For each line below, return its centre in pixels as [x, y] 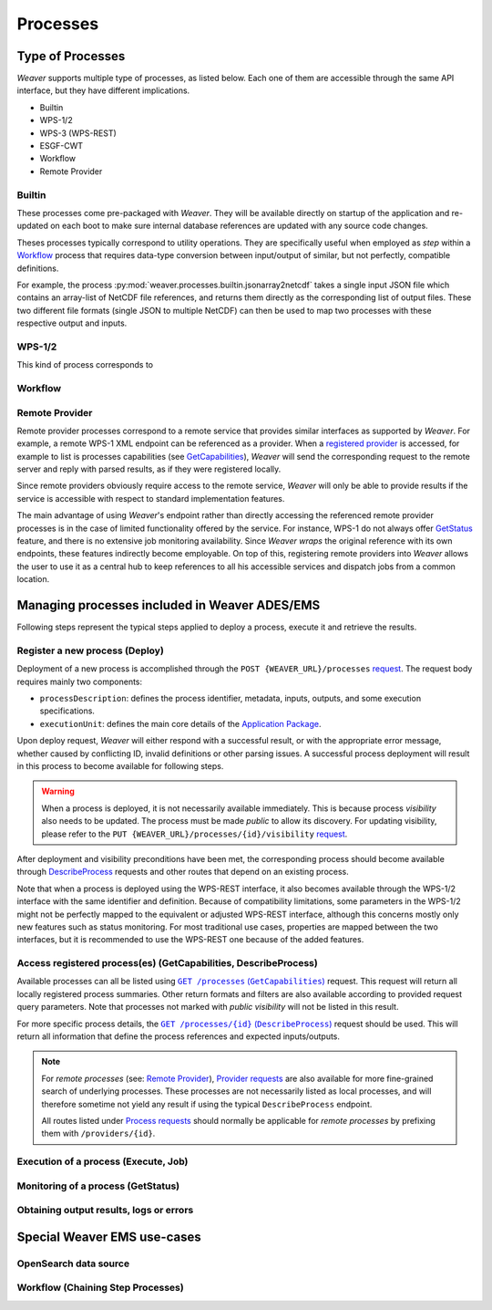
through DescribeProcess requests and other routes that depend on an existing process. [183, 872]
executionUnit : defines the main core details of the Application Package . [180, 723]
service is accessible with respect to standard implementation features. [151, 498]
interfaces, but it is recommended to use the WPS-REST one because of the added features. [190, 940]
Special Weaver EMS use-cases [109, 1237]
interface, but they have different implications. [103, 90]
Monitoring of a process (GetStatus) [98, 1186]
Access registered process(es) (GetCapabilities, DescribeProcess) [167, 963]
